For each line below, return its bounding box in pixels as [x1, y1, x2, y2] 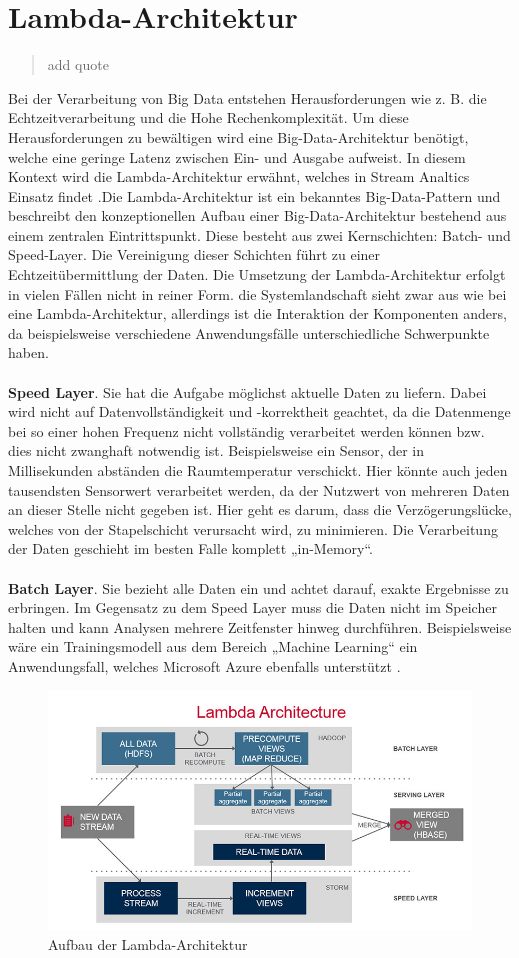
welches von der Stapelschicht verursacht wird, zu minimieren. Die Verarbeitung [8, 518, 498, 539]
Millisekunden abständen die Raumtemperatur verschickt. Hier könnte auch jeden [8, 460, 508, 480]
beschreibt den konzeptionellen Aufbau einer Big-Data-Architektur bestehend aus [8, 205, 507, 226]
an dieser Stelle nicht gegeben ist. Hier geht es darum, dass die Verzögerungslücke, [8, 499, 512, 520]
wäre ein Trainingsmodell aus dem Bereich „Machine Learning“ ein [8, 636, 418, 657]
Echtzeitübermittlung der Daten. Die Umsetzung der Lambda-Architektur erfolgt [8, 264, 506, 285]
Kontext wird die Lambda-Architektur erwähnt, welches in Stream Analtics [8, 166, 470, 187]
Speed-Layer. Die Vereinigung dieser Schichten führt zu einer [8, 244, 381, 265]
